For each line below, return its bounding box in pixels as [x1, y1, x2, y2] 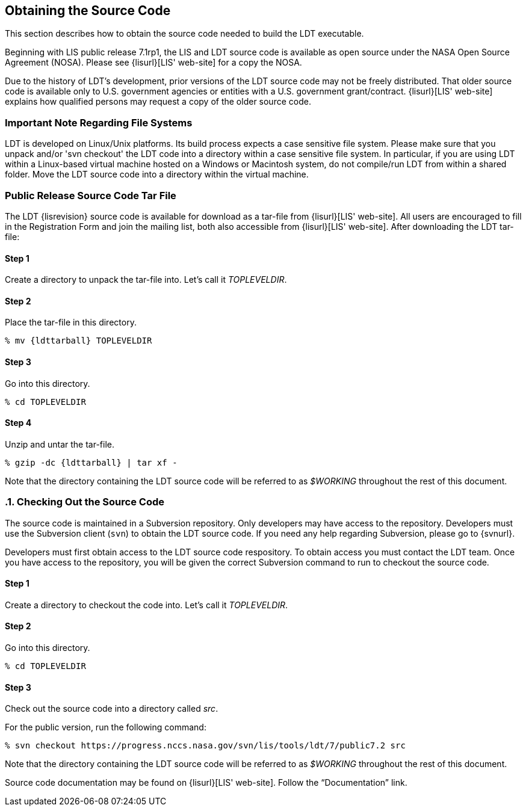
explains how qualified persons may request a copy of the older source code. [5, 96, 311, 107]
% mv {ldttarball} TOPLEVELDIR [5, 336, 152, 346]
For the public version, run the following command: [5, 722, 206, 733]
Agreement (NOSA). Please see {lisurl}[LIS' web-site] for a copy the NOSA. [5, 57, 302, 68]
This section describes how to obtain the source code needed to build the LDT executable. [5, 28, 364, 39]
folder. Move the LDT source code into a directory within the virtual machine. [5, 169, 309, 180]
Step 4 [5, 418, 32, 428]
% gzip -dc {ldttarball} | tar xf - [5, 457, 178, 467]
